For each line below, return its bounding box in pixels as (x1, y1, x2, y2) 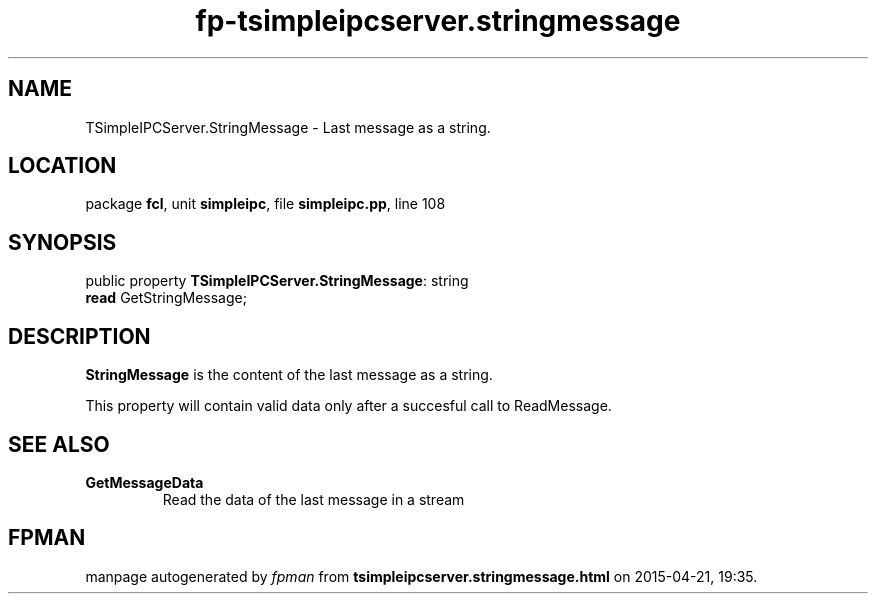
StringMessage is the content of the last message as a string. (85, 366, 493, 384)
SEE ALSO (8, 431, 110, 457)
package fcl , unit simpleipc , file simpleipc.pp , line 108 (85, 195, 446, 213)
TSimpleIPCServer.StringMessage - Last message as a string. (85, 118, 491, 136)
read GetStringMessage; (85, 289, 247, 307)
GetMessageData (85, 473, 204, 491)
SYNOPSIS (8, 229, 117, 255)
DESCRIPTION (8, 323, 151, 349)
